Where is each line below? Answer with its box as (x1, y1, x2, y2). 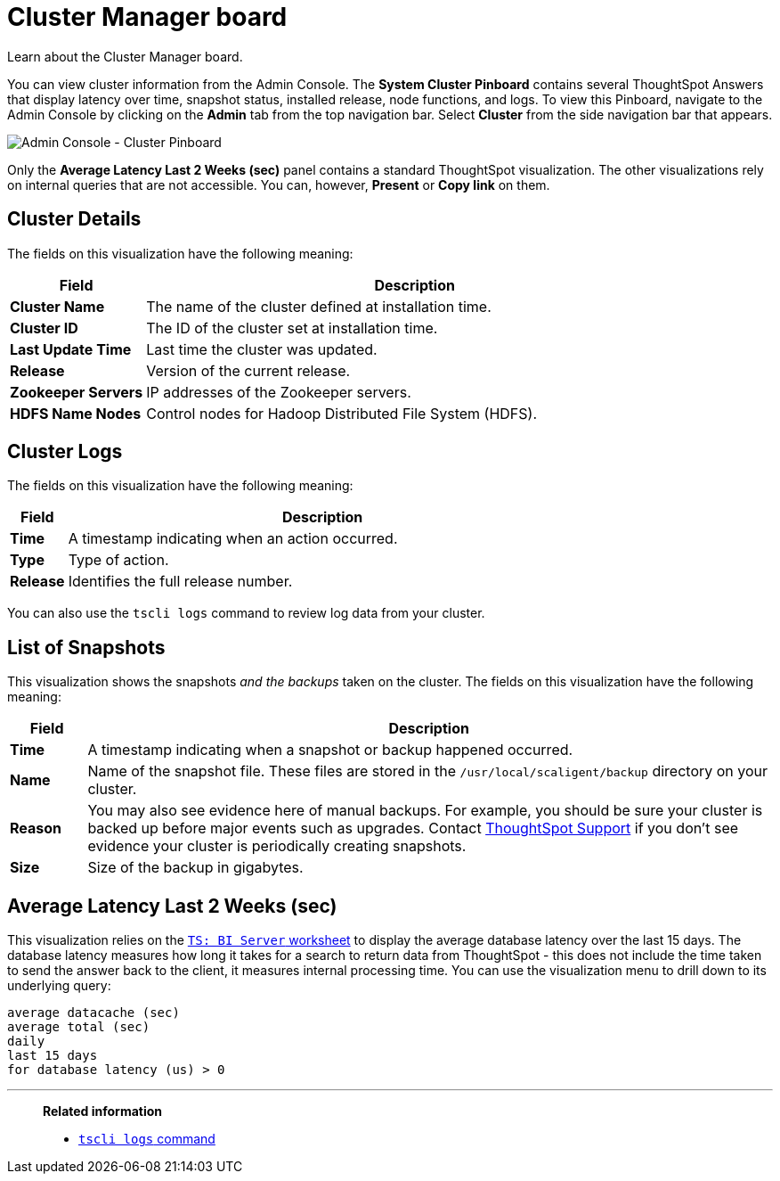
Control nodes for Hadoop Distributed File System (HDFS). (146, 404, 537, 422)
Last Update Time (10, 340, 132, 358)
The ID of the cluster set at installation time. (146, 318, 438, 337)
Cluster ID (10, 318, 78, 337)
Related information (43, 1103, 163, 1119)
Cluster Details (7, 208, 142, 231)
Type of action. (68, 551, 169, 570)
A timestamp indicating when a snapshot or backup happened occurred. (87, 741, 573, 759)
